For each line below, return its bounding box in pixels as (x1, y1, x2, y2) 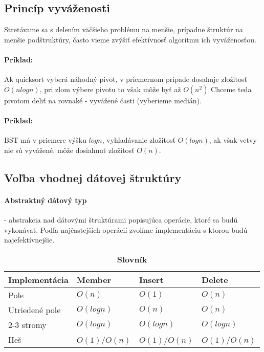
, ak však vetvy (209, 135, 257, 145)
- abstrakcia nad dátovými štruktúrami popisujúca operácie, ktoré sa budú (4, 214, 238, 225)
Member (76, 273, 112, 285)
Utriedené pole (8, 303, 61, 316)
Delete (202, 273, 228, 285)
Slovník (117, 253, 147, 265)
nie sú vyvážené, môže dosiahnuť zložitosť (4, 144, 135, 155)
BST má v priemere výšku (4, 135, 86, 145)
